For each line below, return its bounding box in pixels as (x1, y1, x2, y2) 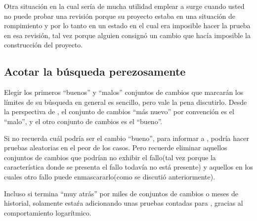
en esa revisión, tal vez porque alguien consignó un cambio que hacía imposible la (4, 30, 251, 40)
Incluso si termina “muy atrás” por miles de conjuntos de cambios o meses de (4, 188, 238, 198)
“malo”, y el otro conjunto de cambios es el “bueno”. (4, 116, 163, 126)
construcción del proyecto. (4, 40, 83, 50)
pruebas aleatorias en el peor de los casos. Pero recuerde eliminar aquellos (4, 142, 227, 153)
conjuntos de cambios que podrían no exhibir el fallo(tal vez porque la (4, 152, 216, 162)
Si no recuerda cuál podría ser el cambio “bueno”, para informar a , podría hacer (4, 133, 249, 143)
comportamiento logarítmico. (4, 207, 91, 218)
